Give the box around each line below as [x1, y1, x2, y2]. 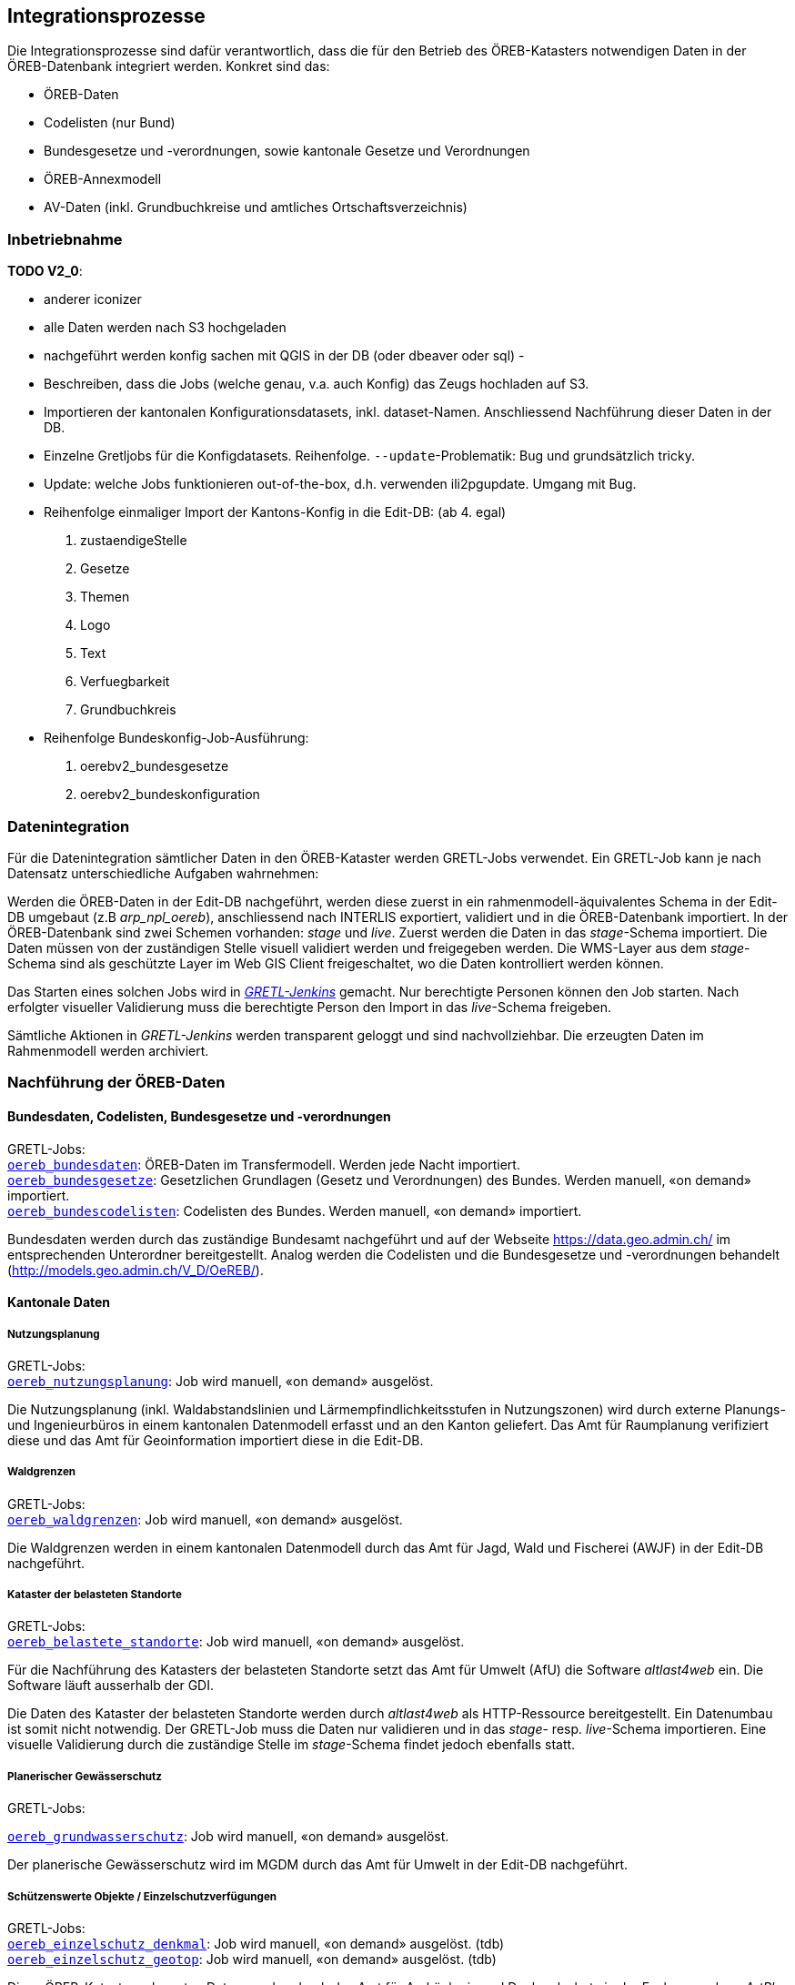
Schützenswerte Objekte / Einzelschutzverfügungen [7, 1889, 277, 1903]
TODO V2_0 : [7, 263, 83, 279]
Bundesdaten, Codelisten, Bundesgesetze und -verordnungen [7, 1108, 391, 1124]
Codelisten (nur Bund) [44, 115, 176, 131]
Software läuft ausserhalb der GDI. [7, 1677, 214, 1694]
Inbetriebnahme [7, 229, 123, 248]
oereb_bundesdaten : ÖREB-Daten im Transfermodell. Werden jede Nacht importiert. [7, 1156, 520, 1172]
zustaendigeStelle [80, 532, 187, 549]
